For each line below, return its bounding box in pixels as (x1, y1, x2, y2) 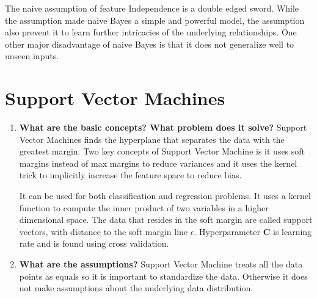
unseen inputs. (5, 49, 59, 62)
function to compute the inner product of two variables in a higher (19, 201, 269, 214)
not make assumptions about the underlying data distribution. (19, 282, 253, 294)
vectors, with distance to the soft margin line (19, 225, 188, 238)
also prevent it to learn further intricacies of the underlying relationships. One (5, 26, 297, 38)
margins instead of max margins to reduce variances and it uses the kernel (19, 156, 297, 169)
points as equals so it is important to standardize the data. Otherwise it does (19, 269, 308, 282)
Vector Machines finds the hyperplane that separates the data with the (19, 133, 285, 145)
